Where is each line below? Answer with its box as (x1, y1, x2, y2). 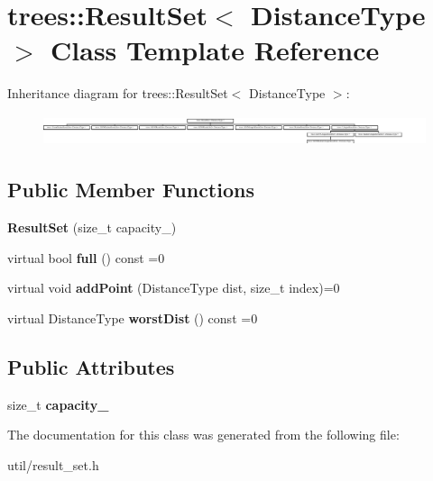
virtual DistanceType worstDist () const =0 (7, 308, 258, 327)
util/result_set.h (7, 455, 99, 474)
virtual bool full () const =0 (7, 248, 165, 267)
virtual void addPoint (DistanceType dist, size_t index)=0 (7, 278, 340, 297)
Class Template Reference (51, 32, 380, 68)
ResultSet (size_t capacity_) (7, 217, 177, 236)
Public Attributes (7, 352, 175, 380)
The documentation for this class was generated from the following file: (7, 425, 400, 444)
